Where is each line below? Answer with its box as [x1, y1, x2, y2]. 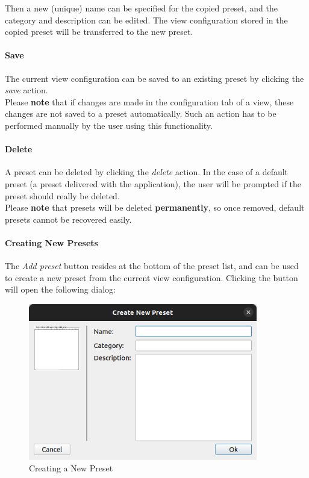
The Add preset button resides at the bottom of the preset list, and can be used [5, 259, 299, 272]
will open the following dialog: [5, 283, 116, 296]
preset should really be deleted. [5, 189, 120, 202]
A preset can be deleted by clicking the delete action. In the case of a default [5, 166, 289, 178]
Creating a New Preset [29, 462, 113, 474]
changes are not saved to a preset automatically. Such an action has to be [5, 107, 276, 120]
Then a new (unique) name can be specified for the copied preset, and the [5, 2, 278, 14]
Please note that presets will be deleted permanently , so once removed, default [5, 201, 305, 214]
